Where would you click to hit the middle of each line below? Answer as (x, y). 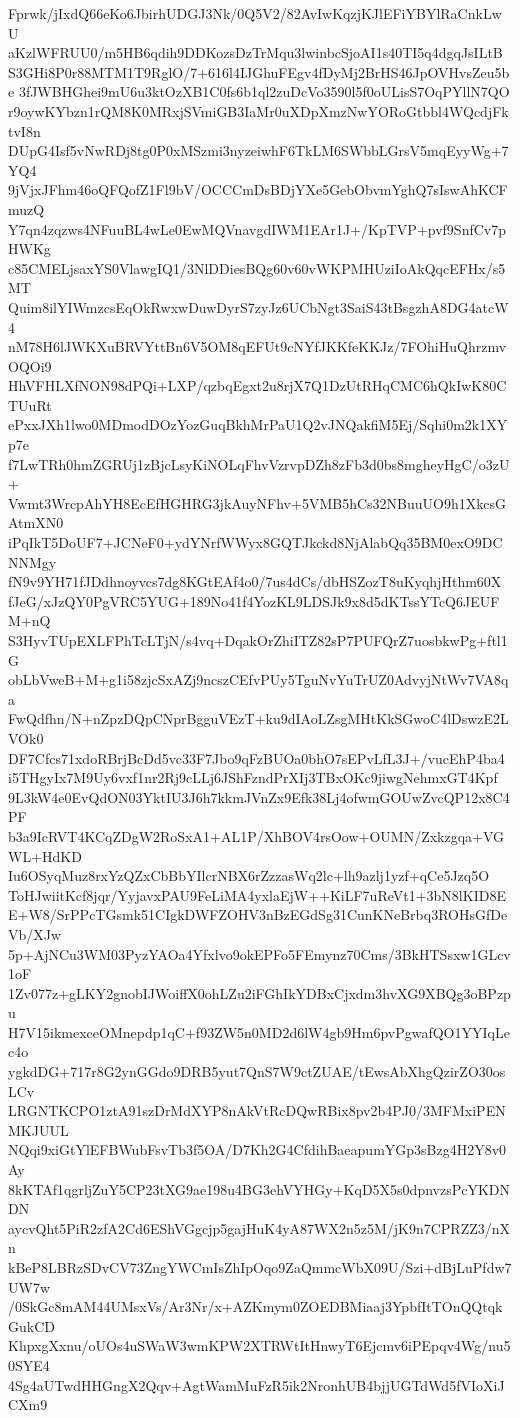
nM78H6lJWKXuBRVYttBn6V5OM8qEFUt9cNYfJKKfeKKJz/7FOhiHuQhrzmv (257, 346)
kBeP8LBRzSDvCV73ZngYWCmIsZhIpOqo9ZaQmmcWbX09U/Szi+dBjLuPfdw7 (260, 1267)
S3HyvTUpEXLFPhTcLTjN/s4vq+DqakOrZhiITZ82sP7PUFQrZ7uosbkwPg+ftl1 (258, 640)
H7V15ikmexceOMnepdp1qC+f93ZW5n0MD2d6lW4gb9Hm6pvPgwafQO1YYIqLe (259, 1031)
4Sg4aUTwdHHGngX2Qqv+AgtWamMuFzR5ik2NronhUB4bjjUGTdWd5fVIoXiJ (256, 1384)
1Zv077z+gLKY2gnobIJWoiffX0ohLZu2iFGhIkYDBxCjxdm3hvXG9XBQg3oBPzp (259, 992)
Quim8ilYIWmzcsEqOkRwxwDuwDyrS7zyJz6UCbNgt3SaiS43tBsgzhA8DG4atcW (258, 306)
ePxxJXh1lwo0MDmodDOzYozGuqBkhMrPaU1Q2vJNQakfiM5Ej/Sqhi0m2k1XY (258, 424)
